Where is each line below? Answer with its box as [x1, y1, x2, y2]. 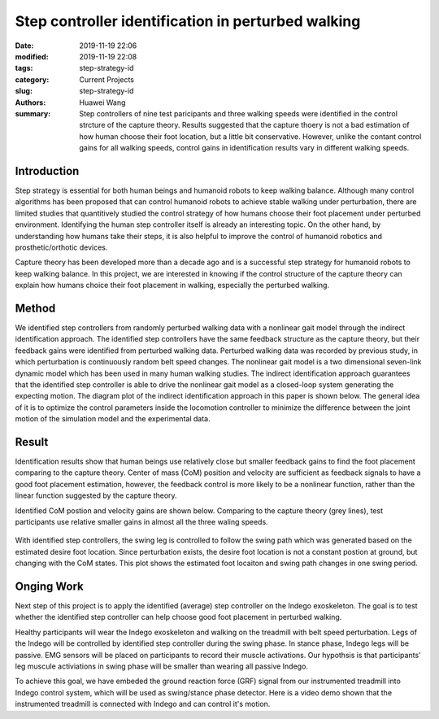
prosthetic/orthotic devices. [15, 242, 108, 252]
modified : [15, 51, 49, 61]
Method [15, 301, 56, 315]
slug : [15, 86, 33, 96]
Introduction [15, 163, 80, 178]
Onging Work [15, 579, 85, 593]
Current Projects [79, 74, 134, 85]
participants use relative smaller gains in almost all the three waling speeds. [15, 516, 268, 526]
